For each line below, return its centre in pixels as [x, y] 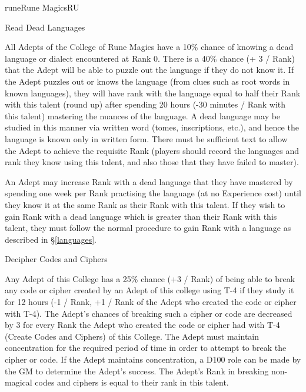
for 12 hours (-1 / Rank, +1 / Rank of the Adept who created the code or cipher [151, 302]
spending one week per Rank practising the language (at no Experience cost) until [153, 193]
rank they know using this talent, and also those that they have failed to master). [152, 162]
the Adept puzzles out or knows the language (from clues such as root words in [147, 81]
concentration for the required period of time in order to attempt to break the [146, 348]
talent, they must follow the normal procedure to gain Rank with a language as [148, 228]
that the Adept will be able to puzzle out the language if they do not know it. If [149, 70]
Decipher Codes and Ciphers [56, 259]
